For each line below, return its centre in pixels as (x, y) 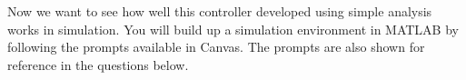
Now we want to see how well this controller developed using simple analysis (220, 11)
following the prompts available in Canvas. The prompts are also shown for (216, 47)
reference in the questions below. (98, 64)
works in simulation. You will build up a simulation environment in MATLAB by (233, 29)
